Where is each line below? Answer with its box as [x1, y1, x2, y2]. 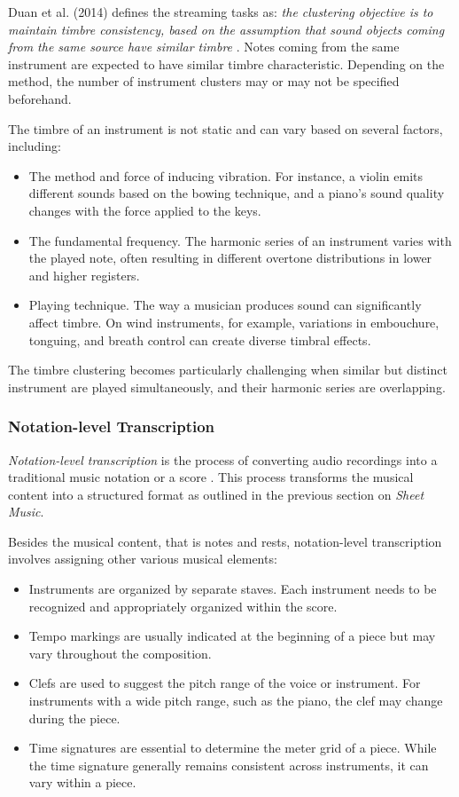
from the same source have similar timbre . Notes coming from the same [8, 37, 400, 56]
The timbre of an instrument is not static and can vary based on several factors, [8, 119, 443, 138]
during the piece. [28, 708, 121, 727]
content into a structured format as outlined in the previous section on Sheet [8, 485, 424, 503]
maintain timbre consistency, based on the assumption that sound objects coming [8, 20, 445, 38]
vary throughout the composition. [28, 643, 212, 662]
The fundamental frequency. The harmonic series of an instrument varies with [28, 231, 452, 249]
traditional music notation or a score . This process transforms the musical [8, 468, 414, 486]
